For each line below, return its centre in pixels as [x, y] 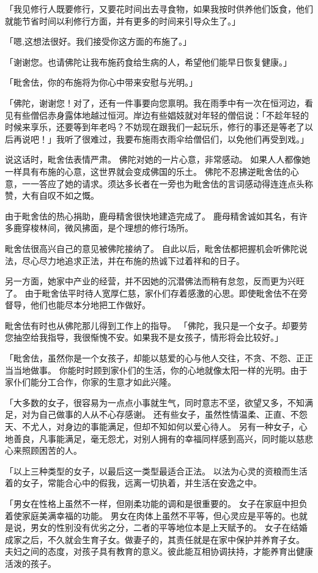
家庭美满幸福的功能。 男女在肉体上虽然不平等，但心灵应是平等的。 [156, 515]
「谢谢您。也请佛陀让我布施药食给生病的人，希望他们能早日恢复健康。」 [148, 61]
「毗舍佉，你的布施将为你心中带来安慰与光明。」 [101, 82]
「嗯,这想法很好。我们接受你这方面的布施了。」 [98, 41]
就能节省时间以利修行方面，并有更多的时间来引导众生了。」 [123, 20]
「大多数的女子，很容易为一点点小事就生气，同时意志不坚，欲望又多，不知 [155, 402]
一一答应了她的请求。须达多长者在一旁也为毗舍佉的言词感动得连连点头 [163, 183]
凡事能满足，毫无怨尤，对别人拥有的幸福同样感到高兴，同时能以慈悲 [176, 438]
